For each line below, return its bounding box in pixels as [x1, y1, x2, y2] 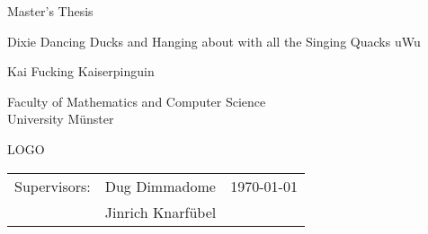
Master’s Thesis [7, 2, 94, 20]
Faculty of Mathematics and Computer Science [7, 91, 266, 110]
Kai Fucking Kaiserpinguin [7, 62, 155, 81]
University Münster [7, 109, 114, 128]
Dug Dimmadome [104, 175, 216, 196]
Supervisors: [14, 175, 91, 196]
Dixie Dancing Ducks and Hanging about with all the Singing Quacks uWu [7, 31, 421, 50]
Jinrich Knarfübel [104, 201, 217, 222]
